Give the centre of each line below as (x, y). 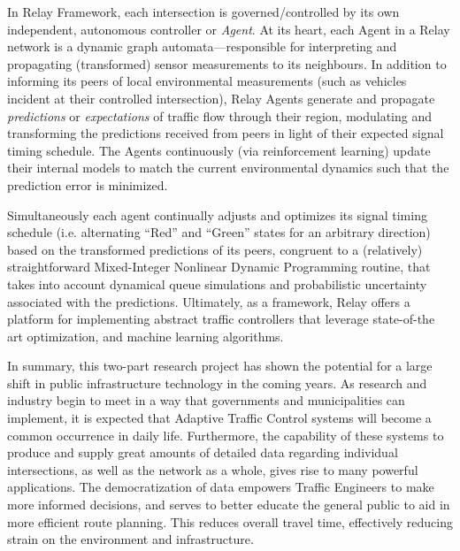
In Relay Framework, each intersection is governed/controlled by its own (203, 11)
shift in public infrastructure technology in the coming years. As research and (217, 383)
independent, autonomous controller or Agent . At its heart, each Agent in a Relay (229, 29)
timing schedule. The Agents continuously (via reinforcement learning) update (219, 150)
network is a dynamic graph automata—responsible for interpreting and (202, 46)
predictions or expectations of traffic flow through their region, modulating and (220, 115)
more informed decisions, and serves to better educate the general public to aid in (229, 505)
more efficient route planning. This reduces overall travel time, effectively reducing (230, 521)
